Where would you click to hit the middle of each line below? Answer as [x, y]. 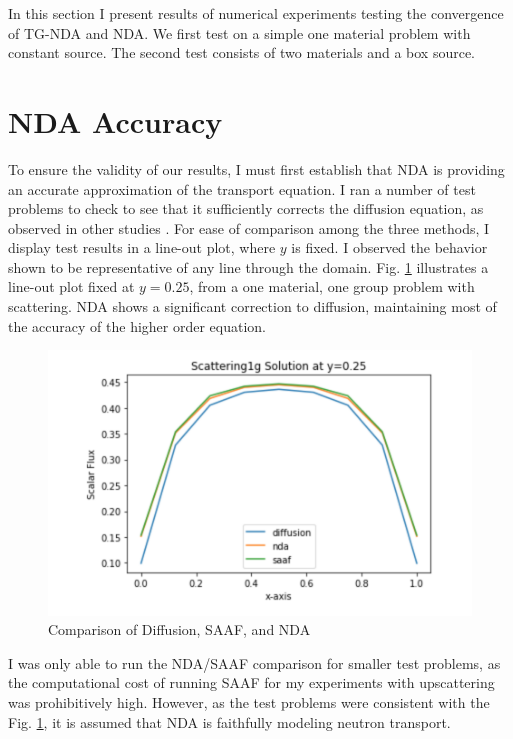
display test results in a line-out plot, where [142, 247]
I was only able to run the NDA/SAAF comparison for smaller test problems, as [254, 662]
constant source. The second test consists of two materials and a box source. [242, 52]
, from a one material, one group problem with [332, 286]
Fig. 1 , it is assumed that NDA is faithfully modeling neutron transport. [229, 721]
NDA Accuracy [115, 120]
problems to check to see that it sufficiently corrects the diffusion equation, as [246, 208]
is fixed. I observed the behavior [389, 247]
